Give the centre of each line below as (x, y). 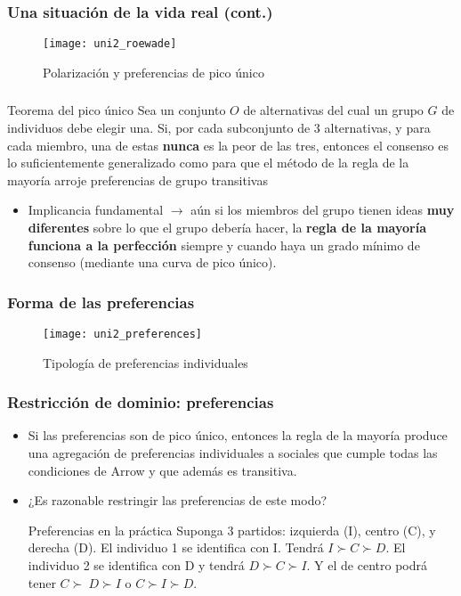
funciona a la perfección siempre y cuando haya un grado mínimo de (224, 245)
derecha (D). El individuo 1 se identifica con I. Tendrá (176, 547)
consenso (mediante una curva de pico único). (152, 262)
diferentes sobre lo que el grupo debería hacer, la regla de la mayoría (227, 227)
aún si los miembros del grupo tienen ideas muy (323, 210)
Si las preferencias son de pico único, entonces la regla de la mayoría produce (238, 435)
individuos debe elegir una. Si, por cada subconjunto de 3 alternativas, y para (219, 127)
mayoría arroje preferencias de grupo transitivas (137, 180)
